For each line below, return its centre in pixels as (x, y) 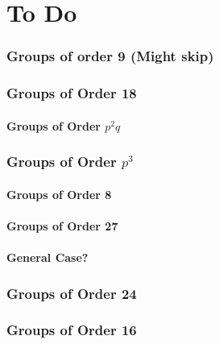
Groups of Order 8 (59, 194)
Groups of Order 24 (72, 293)
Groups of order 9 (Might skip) (110, 56)
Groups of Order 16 (72, 330)
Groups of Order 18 (72, 93)
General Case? (48, 257)
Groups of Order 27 (62, 225)
